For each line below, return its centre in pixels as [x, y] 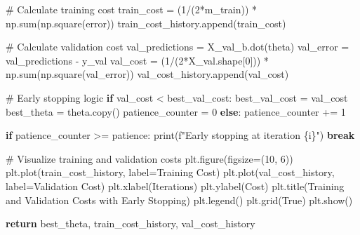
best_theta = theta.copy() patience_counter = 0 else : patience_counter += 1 [176, 111]
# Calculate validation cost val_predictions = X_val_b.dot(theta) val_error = [178, 47]
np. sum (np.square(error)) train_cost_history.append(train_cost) [146, 23]
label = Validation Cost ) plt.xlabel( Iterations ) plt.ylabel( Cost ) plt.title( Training [175, 186]
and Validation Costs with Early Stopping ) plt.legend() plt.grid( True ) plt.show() [179, 200]
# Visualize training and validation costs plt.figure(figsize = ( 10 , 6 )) [149, 158]
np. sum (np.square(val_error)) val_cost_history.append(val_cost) [147, 74]
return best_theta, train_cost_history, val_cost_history [131, 223]
